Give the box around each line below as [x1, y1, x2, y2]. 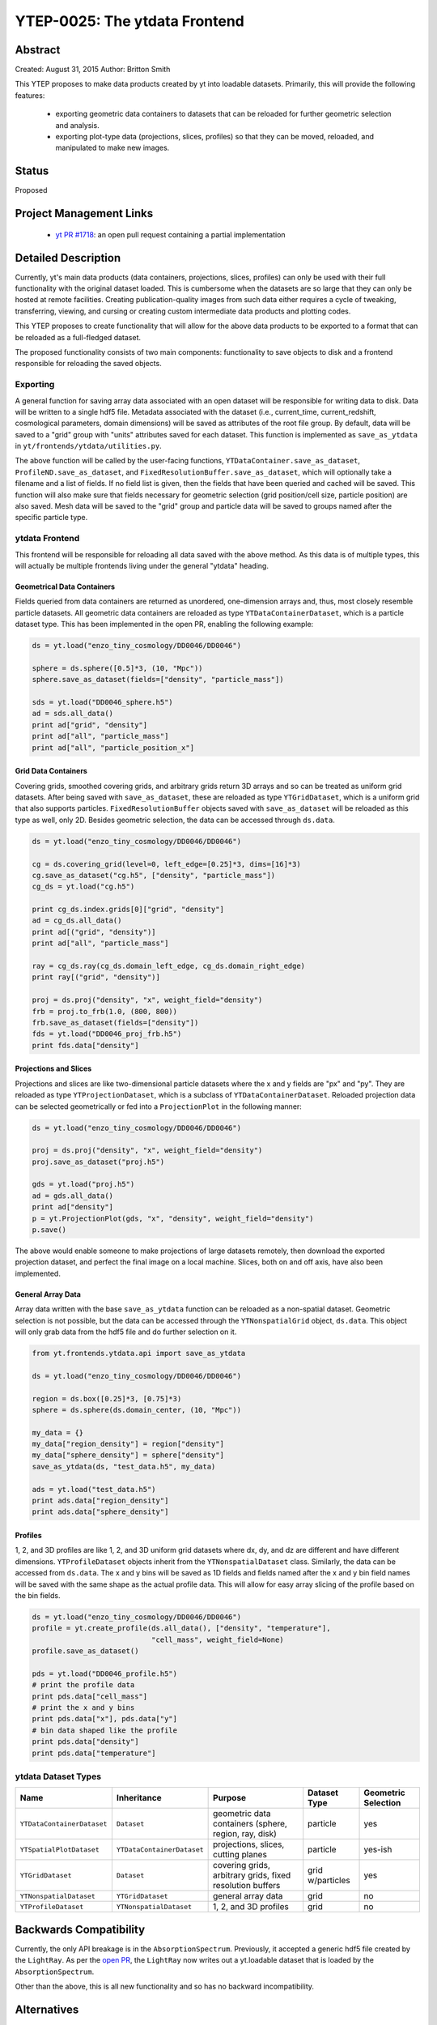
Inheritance [116, 1793, 162, 1804]
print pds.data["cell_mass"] [32, 1691, 148, 1701]
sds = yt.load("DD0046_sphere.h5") [32, 697, 173, 707]
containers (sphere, [213, 1818, 287, 1830]
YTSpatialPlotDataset [19, 1845, 100, 1854]
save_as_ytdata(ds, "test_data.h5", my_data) [32, 1462, 216, 1471]
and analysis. [55, 120, 100, 130]
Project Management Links [15, 207, 154, 220]
